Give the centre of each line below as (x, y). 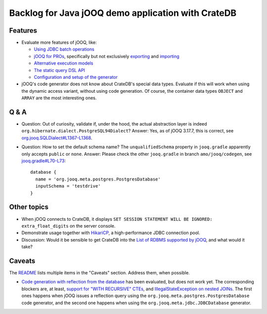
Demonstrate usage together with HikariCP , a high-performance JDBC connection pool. (111, 233)
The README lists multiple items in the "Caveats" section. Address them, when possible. (99, 272)
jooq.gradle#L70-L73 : (44, 161)
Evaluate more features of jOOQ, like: (59, 43)
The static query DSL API (59, 70)
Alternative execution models (64, 63)
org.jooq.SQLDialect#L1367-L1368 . (57, 138)
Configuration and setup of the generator (76, 77)
